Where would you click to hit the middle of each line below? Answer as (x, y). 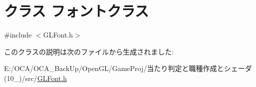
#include (18, 35)
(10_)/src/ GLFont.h (35, 78)
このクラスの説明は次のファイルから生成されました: (89, 51)
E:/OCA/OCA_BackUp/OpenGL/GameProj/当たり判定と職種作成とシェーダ (128, 68)
